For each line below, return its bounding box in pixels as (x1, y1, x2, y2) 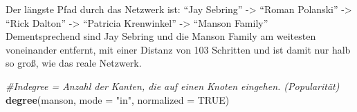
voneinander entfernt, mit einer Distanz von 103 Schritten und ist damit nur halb (6, 42, 351, 56)
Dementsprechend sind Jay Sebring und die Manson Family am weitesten (6, 29, 316, 43)
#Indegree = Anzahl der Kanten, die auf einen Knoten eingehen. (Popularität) (6, 78, 340, 93)
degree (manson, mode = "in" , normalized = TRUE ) (6, 92, 230, 107)
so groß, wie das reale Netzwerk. (6, 56, 142, 70)
